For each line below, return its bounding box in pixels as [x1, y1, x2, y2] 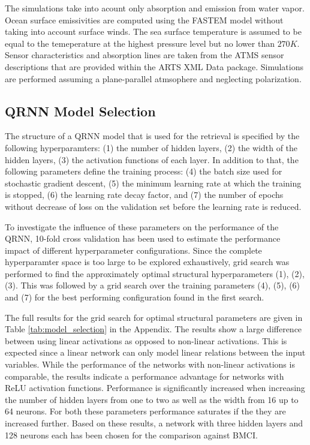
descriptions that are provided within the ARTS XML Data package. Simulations [5, 60, 303, 73]
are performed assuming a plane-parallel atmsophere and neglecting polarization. [5, 72, 302, 85]
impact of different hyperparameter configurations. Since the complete [5, 243, 262, 256]
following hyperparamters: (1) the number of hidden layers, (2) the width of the [5, 141, 298, 154]
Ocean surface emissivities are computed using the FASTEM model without [5, 13, 284, 26]
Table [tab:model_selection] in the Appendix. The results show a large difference [5, 323, 302, 335]
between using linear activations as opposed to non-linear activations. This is [5, 334, 287, 347]
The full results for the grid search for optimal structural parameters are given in [5, 311, 303, 323]
